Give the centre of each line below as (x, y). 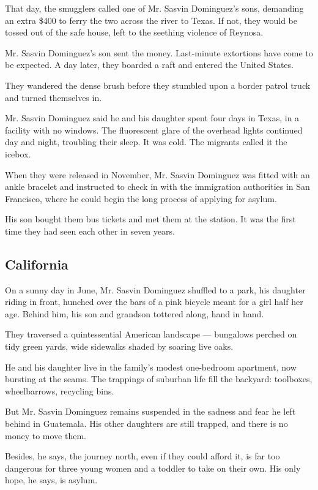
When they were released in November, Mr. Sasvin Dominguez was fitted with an (157, 174)
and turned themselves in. (54, 97)
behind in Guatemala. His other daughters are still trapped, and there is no (146, 424)
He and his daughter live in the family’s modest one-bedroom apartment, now (151, 367)
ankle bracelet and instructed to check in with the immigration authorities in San (157, 187)
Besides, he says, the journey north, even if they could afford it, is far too (142, 456)
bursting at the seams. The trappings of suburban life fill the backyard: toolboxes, (159, 379)
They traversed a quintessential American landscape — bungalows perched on (151, 334)
